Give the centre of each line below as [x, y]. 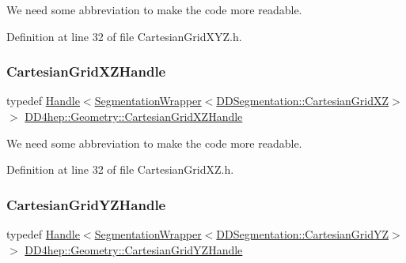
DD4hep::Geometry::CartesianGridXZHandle [134, 116]
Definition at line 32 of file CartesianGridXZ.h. [120, 169]
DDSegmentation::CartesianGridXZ [303, 101]
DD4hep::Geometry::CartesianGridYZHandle [134, 249]
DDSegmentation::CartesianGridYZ [303, 234]
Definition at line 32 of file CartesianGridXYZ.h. [124, 36]
